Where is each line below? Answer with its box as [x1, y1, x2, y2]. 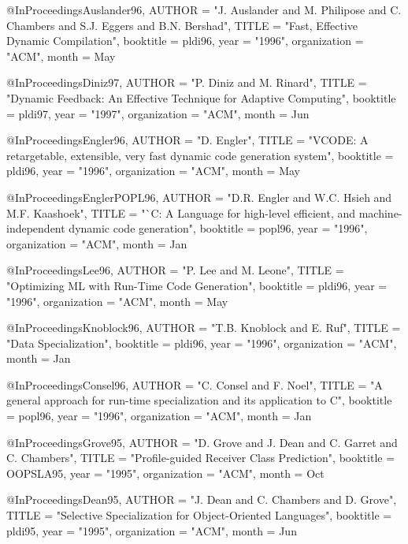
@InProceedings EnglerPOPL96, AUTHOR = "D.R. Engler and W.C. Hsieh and [6, 188, 392, 205]
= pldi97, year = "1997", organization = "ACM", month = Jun [6, 105, 310, 121]
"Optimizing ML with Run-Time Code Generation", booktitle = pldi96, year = [6, 277, 388, 293]
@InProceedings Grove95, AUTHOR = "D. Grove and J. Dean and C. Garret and [6, 434, 398, 450]
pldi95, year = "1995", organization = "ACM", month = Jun [6, 522, 297, 538]
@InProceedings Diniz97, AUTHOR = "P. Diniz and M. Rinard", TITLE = [6, 74, 367, 91]
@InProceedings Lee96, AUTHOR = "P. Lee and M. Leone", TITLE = [6, 262, 344, 278]
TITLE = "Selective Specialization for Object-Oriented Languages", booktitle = [6, 507, 392, 524]
